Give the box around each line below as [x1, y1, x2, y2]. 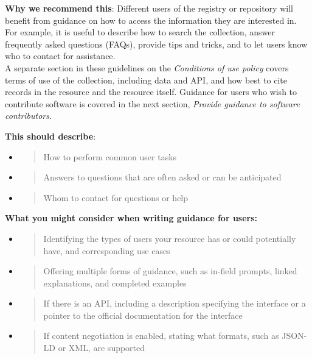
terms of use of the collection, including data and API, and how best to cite [5, 73, 288, 86]
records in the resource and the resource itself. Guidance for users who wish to [5, 85, 297, 98]
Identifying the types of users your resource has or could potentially [43, 232, 296, 244]
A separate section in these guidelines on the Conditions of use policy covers [5, 61, 289, 74]
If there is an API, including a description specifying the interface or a [43, 297, 306, 310]
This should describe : [5, 129, 96, 142]
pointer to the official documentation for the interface [43, 308, 243, 321]
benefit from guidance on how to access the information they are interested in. [5, 13, 297, 26]
